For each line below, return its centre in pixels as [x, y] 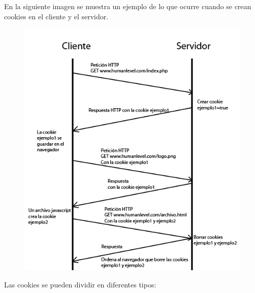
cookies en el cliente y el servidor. [56, 16]
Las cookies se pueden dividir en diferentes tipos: [80, 284]
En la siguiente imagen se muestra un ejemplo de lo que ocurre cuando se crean [128, 6]
